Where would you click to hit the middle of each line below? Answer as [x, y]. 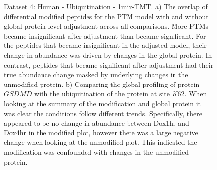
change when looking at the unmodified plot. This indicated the [101, 142]
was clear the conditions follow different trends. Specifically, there [103, 113]
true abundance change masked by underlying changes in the [96, 74]
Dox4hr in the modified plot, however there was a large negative [101, 132]
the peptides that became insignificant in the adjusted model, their [105, 45]
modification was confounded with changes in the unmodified [96, 151]
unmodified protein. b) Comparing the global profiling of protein [102, 84]
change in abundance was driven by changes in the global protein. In [108, 55]
